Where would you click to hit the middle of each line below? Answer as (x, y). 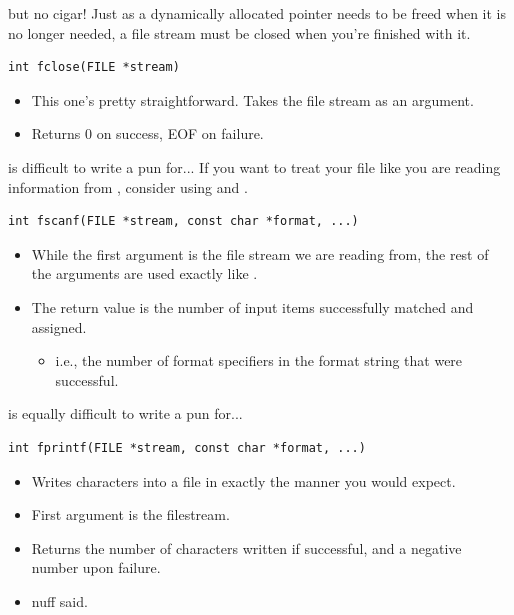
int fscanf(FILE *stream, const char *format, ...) (183, 221)
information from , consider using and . (128, 186)
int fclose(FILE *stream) (94, 67)
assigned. (59, 326)
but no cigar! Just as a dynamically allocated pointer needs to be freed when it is (257, 13)
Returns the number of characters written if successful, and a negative (246, 547)
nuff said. (59, 600)
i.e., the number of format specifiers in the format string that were (259, 360)
